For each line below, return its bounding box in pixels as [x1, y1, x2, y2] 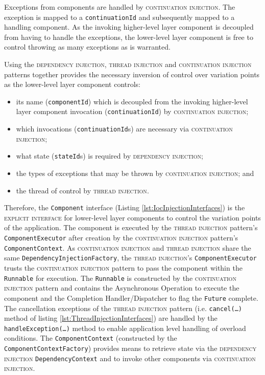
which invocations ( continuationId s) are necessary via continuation [16, 123, 233, 134]
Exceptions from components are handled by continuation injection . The [4, 2, 235, 12]
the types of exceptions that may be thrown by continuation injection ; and [16, 168, 254, 179]
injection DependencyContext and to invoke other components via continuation [4, 352, 256, 363]
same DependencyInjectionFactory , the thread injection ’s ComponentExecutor [4, 252, 257, 263]
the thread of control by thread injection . [16, 185, 149, 195]
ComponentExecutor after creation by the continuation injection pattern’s [4, 232, 238, 243]
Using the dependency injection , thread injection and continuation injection [4, 59, 252, 70]
